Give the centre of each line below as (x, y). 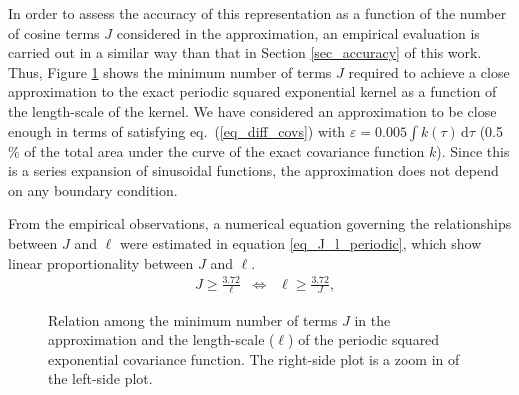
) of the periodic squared (364, 339)
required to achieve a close (429, 71)
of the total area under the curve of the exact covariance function (224, 150)
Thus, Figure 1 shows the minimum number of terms (170, 71)
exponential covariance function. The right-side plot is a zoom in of (254, 358)
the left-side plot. (100, 378)
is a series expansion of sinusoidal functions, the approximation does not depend (253, 170)
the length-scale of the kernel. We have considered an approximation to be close (252, 110)
